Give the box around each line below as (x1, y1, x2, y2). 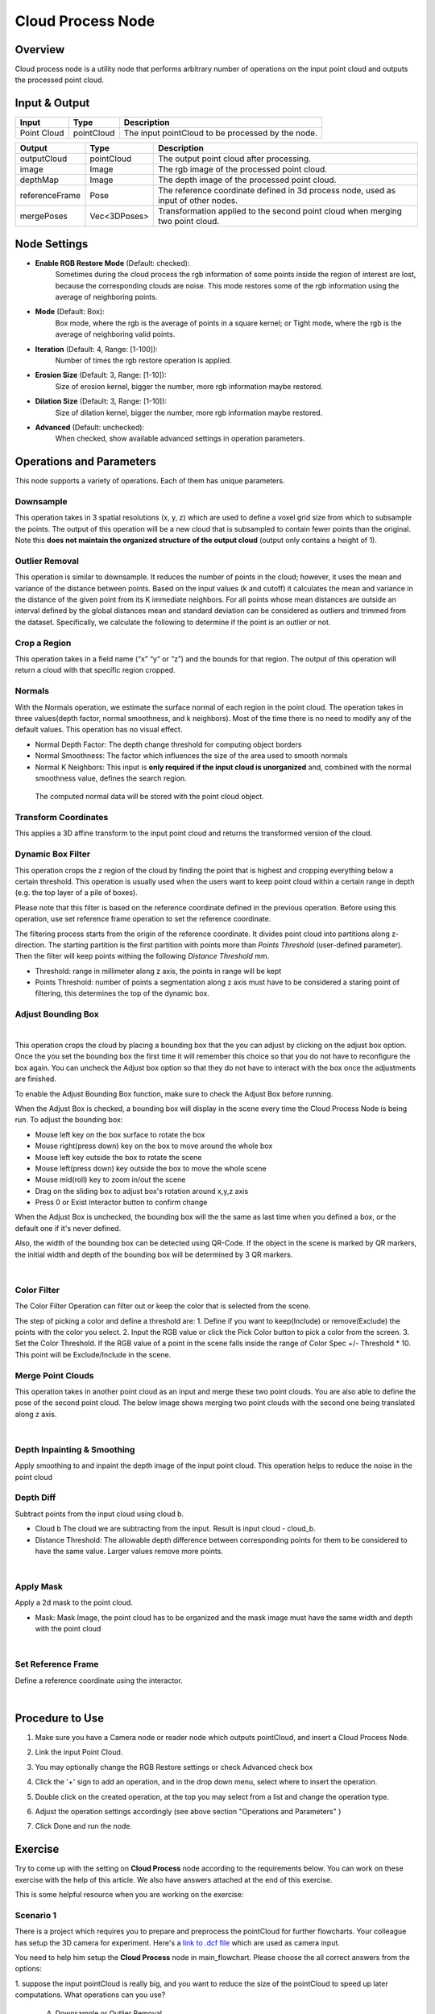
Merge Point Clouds (14, 1370, 94, 1381)
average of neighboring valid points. (55, 329, 176, 339)
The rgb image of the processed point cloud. (158, 164, 328, 175)
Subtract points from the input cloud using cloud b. (14, 1509, 184, 1519)
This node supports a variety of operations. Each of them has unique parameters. (14, 476, 285, 486)
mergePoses (19, 210, 68, 222)
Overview (14, 43, 65, 56)
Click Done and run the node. (35, 1821, 133, 1831)
